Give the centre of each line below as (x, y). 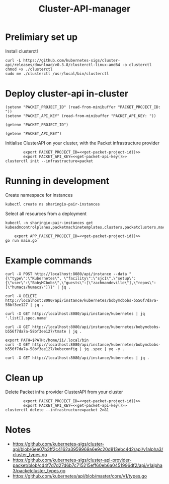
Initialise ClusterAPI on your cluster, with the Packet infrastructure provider (82, 143)
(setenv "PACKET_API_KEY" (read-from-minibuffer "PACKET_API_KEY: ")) (81, 116)
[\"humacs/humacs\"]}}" (30, 287)
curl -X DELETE (21, 296)
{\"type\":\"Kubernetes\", (33, 278)
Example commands (49, 260)
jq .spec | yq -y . (104, 349)
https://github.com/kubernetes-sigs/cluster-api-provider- (72, 460)
